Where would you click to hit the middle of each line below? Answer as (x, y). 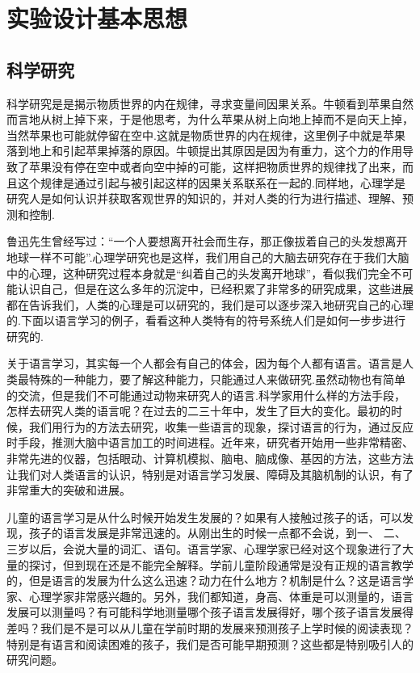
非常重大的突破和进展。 (69, 490)
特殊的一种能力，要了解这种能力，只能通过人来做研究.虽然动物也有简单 (217, 379)
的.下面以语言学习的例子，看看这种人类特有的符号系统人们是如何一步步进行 (206, 320)
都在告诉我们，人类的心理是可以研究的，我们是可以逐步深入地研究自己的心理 (210, 304)
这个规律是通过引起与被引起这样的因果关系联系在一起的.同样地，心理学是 (211, 182)
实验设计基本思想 (97, 18)
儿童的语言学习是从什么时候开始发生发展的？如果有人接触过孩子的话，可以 (204, 517)
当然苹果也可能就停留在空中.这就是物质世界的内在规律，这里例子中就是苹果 (206, 135)
